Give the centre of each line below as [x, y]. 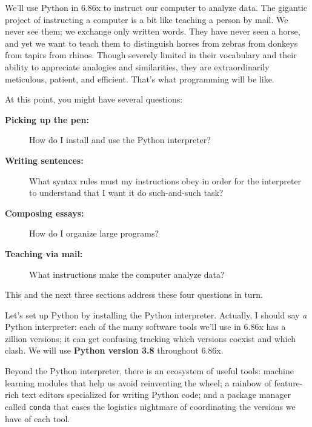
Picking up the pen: [47, 119]
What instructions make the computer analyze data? [127, 274]
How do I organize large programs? [94, 233]
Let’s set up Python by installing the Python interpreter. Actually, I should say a [156, 314]
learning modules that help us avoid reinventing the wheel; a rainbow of [138, 382]
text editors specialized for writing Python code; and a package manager [156, 395]
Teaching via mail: [44, 253]
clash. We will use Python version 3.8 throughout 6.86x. [114, 350]
